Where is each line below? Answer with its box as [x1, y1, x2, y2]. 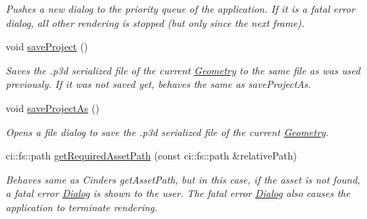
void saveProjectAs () [6, 100, 99, 115]
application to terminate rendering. [6, 199, 158, 214]
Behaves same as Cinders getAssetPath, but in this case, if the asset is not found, [6, 172, 361, 186]
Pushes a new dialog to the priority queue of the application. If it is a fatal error [6, 1, 356, 16]
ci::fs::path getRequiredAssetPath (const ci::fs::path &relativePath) [6, 148, 297, 163]
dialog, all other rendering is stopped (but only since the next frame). [6, 15, 305, 30]
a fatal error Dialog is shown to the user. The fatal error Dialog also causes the [6, 186, 351, 201]
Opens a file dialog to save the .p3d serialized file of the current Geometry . [6, 124, 329, 139]
